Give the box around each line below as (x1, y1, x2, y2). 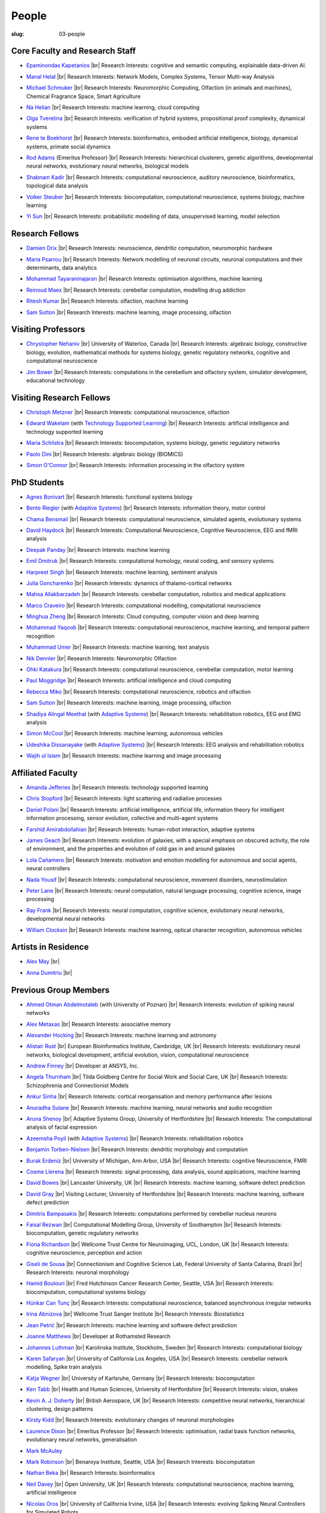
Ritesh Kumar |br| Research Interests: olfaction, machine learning (26, 297, 188, 305)
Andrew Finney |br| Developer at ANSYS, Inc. (26, 1062, 139, 1069)
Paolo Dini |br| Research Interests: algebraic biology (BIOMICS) (26, 450, 184, 458)
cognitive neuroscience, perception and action (26, 1249, 142, 1256)
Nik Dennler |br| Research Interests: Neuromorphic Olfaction (26, 654, 177, 662)
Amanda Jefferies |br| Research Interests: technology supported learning (26, 784, 208, 791)
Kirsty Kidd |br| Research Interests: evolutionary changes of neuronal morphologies (26, 1416, 235, 1423)
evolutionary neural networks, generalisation (26, 1436, 137, 1443)
